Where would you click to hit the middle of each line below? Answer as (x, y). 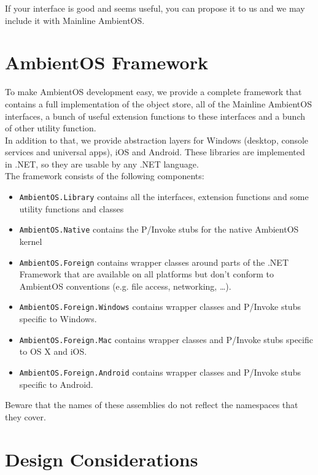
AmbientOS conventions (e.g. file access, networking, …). (125, 286)
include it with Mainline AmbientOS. (75, 20)
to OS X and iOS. (53, 351)
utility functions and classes (72, 208)
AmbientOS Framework (107, 62)
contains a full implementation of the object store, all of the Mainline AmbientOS (158, 103)
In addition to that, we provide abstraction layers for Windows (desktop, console (157, 140)
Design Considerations (102, 459)
